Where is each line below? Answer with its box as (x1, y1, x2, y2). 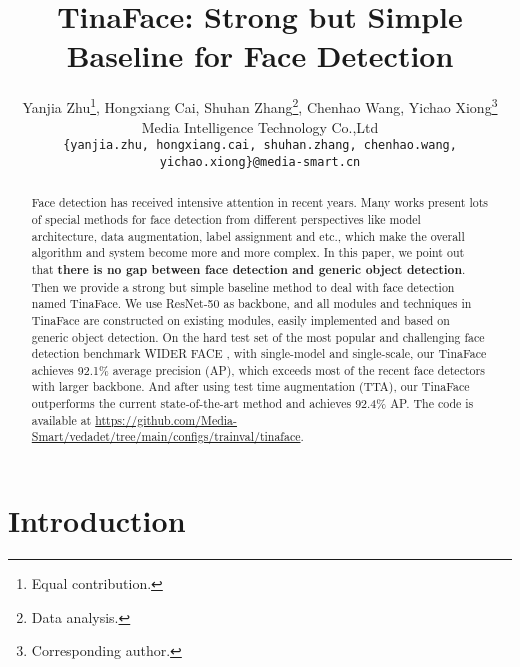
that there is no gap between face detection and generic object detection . (31, 260, 466, 278)
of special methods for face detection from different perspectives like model (31, 210, 421, 227)
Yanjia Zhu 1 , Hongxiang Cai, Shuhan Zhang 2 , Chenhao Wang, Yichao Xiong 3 (22, 94, 498, 117)
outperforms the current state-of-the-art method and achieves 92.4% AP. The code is (31, 395, 474, 412)
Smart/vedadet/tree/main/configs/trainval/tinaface (31, 428, 301, 445)
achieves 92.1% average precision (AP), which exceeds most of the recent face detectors (31, 361, 485, 378)
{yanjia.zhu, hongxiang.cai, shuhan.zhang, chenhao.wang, (63, 138, 457, 153)
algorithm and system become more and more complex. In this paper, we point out (31, 244, 465, 261)
